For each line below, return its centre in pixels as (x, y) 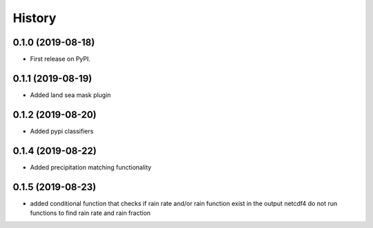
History (35, 18)
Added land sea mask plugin (70, 95)
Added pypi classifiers (62, 131)
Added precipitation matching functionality (91, 167)
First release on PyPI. (60, 59)
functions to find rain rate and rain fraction (90, 213)
